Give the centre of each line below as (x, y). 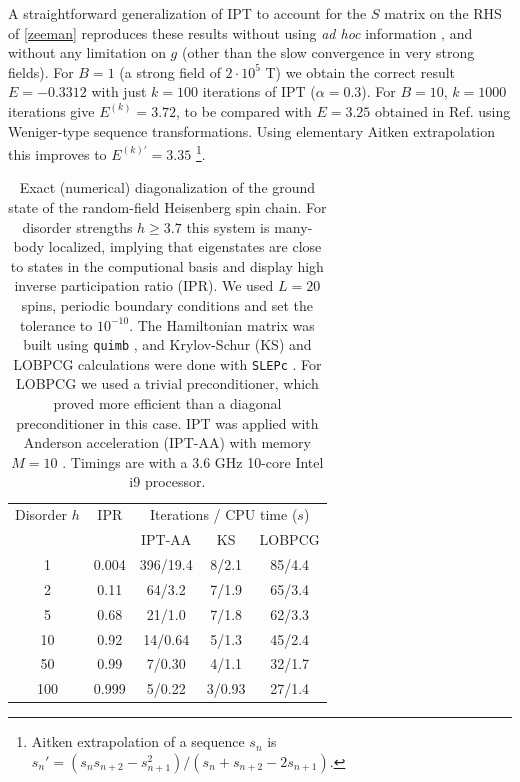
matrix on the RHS (443, 13)
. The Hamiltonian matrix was (222, 324)
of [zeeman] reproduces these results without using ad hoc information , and (240, 32)
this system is (228, 226)
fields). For (41, 71)
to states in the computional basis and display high (167, 265)
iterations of (239, 91)
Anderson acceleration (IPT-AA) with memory (167, 442)
